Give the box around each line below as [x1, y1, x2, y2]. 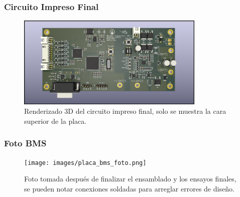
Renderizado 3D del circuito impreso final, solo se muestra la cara [24, 106, 226, 116]
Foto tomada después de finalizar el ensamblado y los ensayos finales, [24, 173, 236, 184]
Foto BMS [4, 137, 47, 149]
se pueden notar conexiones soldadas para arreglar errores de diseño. [24, 183, 234, 193]
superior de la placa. [24, 115, 87, 126]
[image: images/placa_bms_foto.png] [24, 159, 147, 166]
